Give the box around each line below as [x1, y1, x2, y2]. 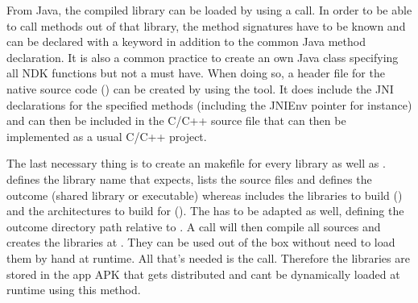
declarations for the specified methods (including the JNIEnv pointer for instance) [6, 96, 412, 113]
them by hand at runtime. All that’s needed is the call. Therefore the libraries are [6, 249, 410, 266]
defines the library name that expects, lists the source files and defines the [6, 170, 372, 187]
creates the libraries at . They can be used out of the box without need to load [6, 234, 395, 251]
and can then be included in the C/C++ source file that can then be [6, 112, 346, 129]
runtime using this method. [6, 281, 141, 298]
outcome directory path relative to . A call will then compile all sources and [6, 218, 381, 235]
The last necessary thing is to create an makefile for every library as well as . [6, 155, 386, 172]
